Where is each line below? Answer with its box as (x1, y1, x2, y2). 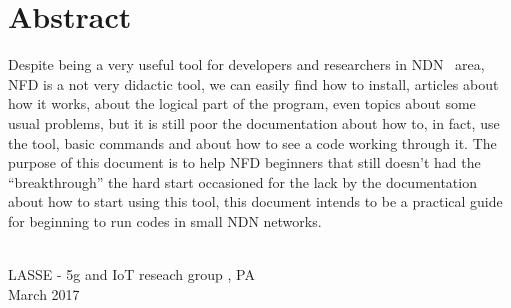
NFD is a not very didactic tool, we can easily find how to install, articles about (8, 73, 499, 94)
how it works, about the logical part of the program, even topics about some (8, 93, 476, 114)
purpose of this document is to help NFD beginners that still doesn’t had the (8, 152, 481, 173)
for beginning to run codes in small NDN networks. (8, 210, 322, 231)
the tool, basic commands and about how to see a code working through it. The (8, 132, 497, 153)
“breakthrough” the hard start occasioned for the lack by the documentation (8, 171, 477, 192)
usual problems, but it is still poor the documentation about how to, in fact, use (8, 112, 500, 133)
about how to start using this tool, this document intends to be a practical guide (8, 191, 503, 212)
